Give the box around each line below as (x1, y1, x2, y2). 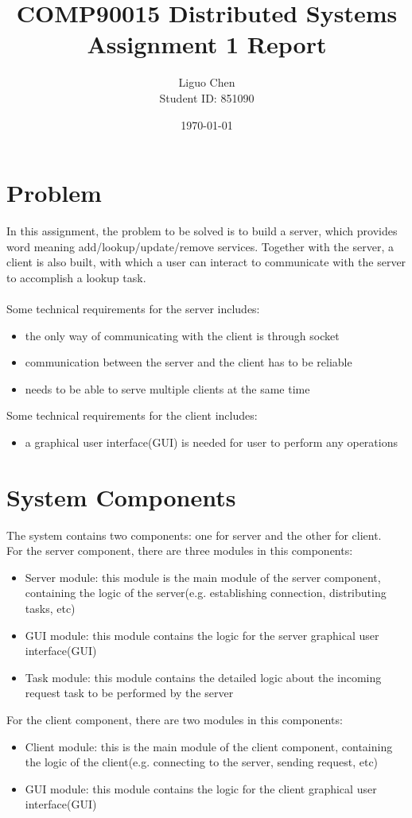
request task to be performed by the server (25, 684, 234, 701)
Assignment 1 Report (87, 28, 327, 60)
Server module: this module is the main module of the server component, (25, 568, 381, 585)
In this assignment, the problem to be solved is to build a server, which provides (6, 223, 398, 239)
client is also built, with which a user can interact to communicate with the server (6, 254, 406, 270)
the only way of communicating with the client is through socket (25, 327, 340, 343)
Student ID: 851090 (159, 89, 255, 106)
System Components (6, 480, 236, 513)
